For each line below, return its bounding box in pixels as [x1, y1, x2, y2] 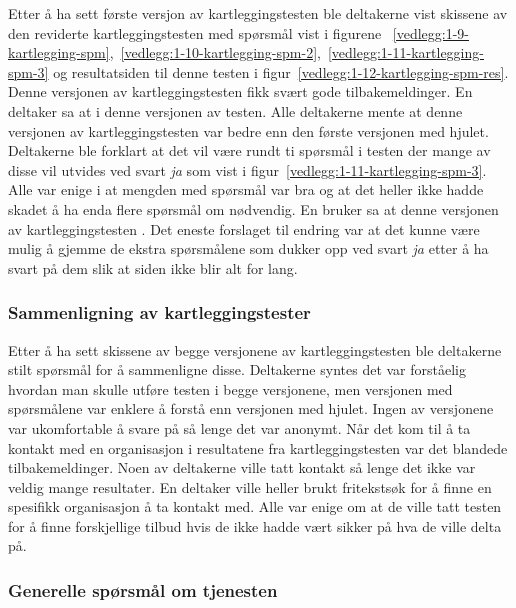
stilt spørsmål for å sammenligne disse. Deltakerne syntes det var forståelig [8, 359, 466, 380]
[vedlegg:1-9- [392, 22, 470, 43]
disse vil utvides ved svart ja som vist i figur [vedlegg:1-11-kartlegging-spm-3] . [8, 159, 487, 180]
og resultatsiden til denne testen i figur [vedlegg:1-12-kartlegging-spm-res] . [53, 61, 509, 82]
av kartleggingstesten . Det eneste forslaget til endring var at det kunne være [8, 218, 480, 239]
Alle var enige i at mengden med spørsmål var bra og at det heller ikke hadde [8, 179, 484, 200]
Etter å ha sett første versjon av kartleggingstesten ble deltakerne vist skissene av [8, 3, 508, 23]
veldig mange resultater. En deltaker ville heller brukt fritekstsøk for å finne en [8, 476, 492, 497]
